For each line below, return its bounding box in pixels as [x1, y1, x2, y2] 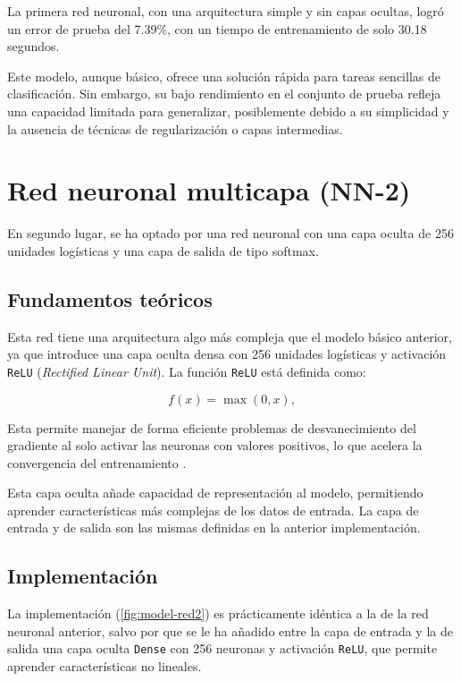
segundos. [7, 37, 60, 55]
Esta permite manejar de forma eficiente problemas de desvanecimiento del [7, 418, 416, 437]
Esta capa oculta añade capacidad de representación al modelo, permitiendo [7, 483, 423, 502]
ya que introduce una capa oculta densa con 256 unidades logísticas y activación [7, 345, 447, 363]
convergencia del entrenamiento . [7, 453, 187, 472]
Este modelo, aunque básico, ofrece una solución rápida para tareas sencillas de [7, 66, 440, 85]
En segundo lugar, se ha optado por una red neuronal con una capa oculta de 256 [7, 224, 454, 243]
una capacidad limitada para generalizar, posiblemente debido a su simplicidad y [7, 101, 449, 120]
